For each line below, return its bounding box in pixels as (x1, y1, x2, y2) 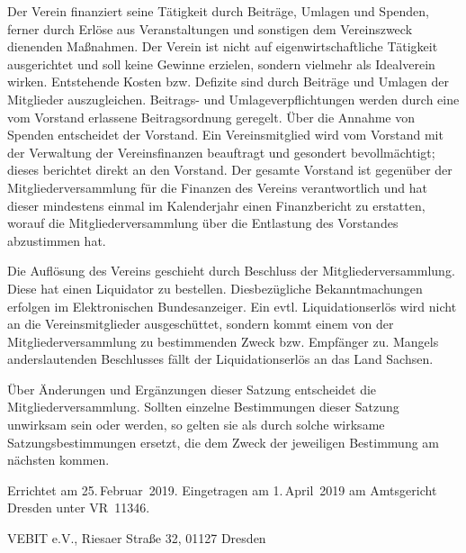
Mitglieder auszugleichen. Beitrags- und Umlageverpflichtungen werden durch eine (7, 89, 460, 108)
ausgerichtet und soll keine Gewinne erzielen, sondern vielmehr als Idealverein (7, 54, 435, 73)
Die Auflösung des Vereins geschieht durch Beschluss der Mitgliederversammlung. (7, 261, 455, 280)
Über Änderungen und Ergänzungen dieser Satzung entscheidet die (7, 379, 377, 398)
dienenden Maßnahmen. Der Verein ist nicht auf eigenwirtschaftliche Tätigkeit (7, 37, 438, 56)
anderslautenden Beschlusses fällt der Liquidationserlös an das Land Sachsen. (7, 349, 434, 368)
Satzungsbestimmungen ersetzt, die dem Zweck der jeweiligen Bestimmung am (7, 432, 440, 451)
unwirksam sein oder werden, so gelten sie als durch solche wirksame (7, 415, 385, 434)
